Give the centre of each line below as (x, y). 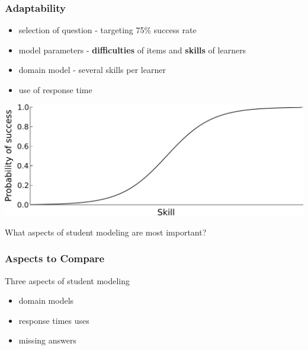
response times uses (54, 320)
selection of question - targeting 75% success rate (108, 30)
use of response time (55, 90)
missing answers (47, 340)
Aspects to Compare (55, 258)
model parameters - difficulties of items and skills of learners (132, 50)
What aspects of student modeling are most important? (106, 232)
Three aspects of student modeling (68, 280)
